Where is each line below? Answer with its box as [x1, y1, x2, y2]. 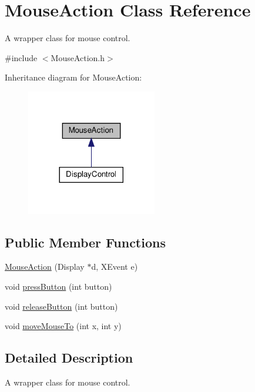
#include [5, 51, 38, 63]
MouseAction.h [51, 51, 105, 63]
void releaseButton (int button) [5, 300, 118, 312]
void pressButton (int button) [5, 280, 112, 292]
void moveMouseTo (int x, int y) [5, 320, 122, 332]
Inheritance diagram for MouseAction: [5, 71, 142, 83]
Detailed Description [5, 349, 133, 367]
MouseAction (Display [5, 260, 85, 273]
